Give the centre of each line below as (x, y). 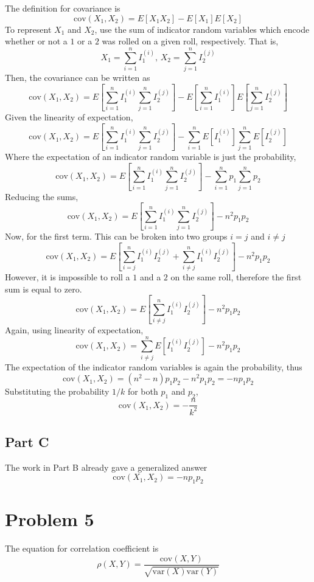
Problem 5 (50, 519)
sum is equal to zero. (44, 289)
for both (143, 391)
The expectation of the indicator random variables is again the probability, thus (154, 366)
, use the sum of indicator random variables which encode (202, 29)
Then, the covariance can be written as (78, 77)
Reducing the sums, (42, 196)
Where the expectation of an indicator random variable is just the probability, (151, 157)
